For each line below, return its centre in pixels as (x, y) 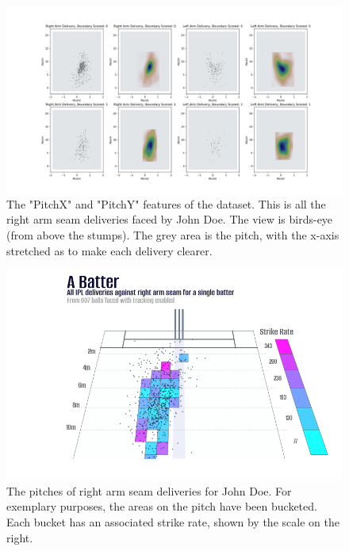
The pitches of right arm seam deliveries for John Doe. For (149, 490)
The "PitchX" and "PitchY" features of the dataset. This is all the (166, 203)
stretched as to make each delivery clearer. (109, 250)
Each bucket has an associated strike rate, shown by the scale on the (173, 521)
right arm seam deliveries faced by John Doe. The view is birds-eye (170, 219)
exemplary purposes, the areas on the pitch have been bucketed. (162, 506)
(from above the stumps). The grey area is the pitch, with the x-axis (173, 234)
